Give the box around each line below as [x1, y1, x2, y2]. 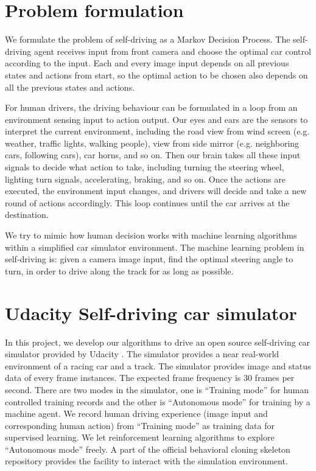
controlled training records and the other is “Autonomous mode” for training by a [5, 395, 311, 408]
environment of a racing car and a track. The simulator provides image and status [5, 359, 311, 372]
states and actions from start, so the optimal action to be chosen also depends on [5, 68, 308, 81]
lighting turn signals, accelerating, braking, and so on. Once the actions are [5, 172, 286, 185]
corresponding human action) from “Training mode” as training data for [5, 419, 275, 431]
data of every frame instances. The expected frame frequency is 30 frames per [5, 371, 295, 384]
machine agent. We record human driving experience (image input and [5, 407, 268, 420]
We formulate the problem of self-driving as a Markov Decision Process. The [5, 33, 290, 46]
